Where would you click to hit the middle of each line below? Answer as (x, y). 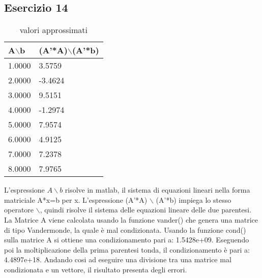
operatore (19, 210)
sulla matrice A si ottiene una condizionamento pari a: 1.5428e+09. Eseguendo (127, 240)
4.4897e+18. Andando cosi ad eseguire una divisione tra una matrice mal (118, 259)
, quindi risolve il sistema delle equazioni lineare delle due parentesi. (146, 210)
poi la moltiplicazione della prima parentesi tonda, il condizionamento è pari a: (127, 249)
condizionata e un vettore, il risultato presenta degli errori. (96, 269)
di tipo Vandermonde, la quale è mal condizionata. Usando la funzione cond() (125, 229)
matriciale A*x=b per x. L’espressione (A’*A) (76, 199)
